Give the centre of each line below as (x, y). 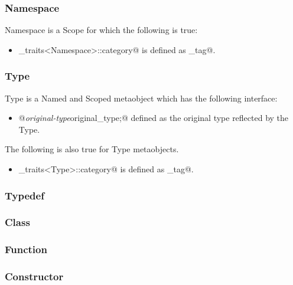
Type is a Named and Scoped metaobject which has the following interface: (141, 98)
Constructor (34, 276)
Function (26, 249)
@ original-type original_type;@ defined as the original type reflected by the (154, 118)
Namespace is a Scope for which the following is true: (101, 30)
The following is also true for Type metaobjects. (92, 149)
